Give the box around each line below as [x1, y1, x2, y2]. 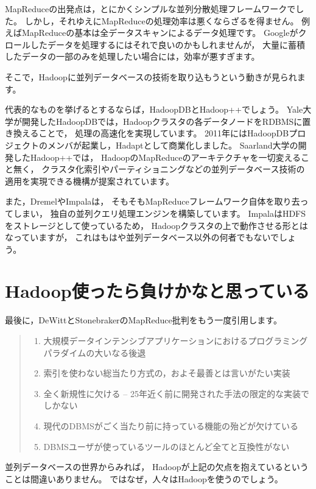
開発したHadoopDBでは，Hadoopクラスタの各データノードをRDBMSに [21, 114, 303, 127]
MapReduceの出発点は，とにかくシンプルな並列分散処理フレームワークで [5, 2, 296, 15]
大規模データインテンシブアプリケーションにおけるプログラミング [43, 334, 308, 347]
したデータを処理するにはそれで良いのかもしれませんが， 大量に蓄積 [30, 38, 305, 51]
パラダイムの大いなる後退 [43, 346, 146, 359]
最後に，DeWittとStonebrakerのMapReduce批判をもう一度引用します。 [5, 314, 282, 326]
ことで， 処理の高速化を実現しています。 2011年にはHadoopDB [38, 127, 289, 139]
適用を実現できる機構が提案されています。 [5, 174, 174, 187]
